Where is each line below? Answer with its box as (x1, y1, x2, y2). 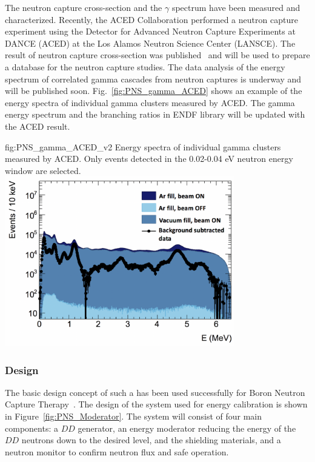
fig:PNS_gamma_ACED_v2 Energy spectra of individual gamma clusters (5, 140, 281, 153)
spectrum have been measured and (171, 1, 300, 13)
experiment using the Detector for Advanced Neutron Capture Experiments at (5, 25, 296, 38)
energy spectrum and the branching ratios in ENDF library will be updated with (5, 108, 305, 121)
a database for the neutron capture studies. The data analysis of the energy (5, 60, 285, 73)
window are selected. (5, 164, 81, 176)
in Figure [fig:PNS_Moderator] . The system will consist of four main (5, 410, 262, 423)
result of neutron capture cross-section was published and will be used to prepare (5, 49, 310, 61)
